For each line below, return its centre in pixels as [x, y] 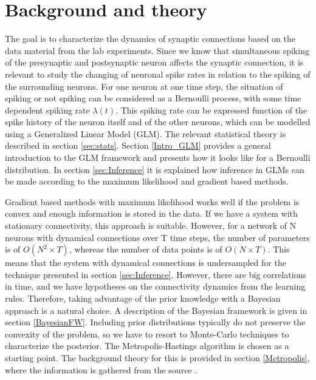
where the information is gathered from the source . [101, 369]
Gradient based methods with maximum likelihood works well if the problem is [152, 201]
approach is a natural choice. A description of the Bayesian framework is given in [156, 310]
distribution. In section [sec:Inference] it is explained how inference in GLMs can [155, 169]
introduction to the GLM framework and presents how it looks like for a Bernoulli [158, 158]
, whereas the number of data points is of [146, 249]
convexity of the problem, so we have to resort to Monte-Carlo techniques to [147, 334]
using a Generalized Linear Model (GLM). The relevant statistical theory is [146, 133]
